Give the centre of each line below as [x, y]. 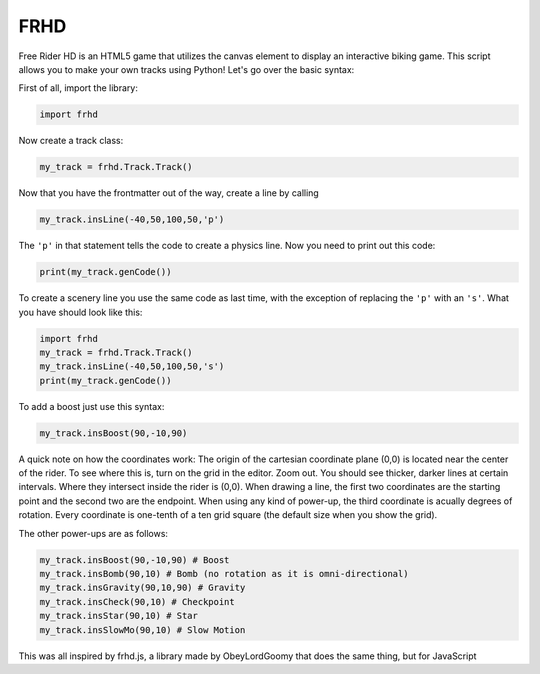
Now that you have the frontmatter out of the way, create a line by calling [168, 193]
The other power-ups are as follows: [93, 533]
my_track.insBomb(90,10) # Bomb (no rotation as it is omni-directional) [224, 574]
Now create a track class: [71, 141]
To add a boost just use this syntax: [91, 406]
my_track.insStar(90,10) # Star [119, 616]
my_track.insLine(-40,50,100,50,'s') [132, 366]
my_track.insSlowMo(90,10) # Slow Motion [142, 629]
